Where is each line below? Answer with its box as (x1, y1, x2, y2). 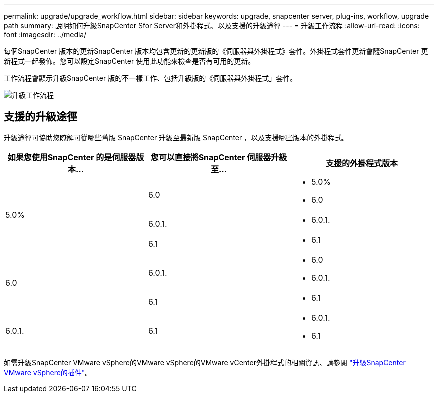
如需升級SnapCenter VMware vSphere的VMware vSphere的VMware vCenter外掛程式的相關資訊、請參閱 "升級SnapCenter (4, 358, 406, 367)
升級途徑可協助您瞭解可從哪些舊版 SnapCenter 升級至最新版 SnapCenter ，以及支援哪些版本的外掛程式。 (4, 133, 349, 142)
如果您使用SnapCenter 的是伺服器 (7, 152, 136, 162)
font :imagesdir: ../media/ (4, 30, 87, 39)
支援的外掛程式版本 (325, 158, 398, 168)
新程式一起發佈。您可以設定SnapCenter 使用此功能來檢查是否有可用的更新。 (4, 57, 255, 65)
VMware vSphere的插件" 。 (4, 368, 92, 377)
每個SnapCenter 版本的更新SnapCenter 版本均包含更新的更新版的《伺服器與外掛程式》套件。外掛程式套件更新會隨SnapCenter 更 (4, 47, 428, 55)
